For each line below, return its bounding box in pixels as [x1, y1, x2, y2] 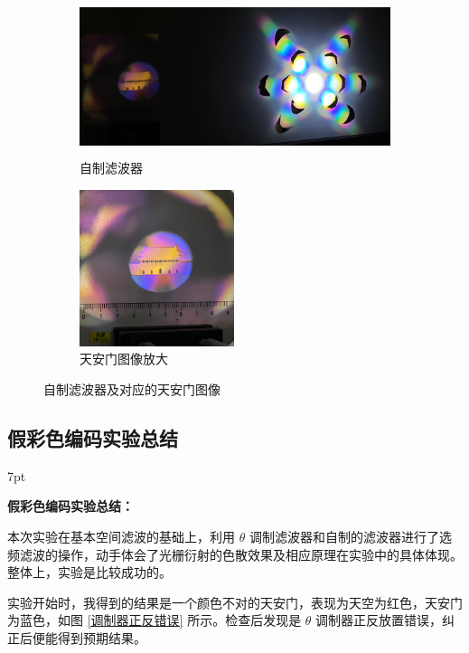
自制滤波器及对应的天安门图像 [43, 380, 220, 399]
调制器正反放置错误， [315, 610, 443, 629]
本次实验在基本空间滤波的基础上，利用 [7, 527, 235, 546]
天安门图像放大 [80, 349, 168, 368]
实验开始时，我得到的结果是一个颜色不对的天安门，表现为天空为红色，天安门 [7, 592, 463, 611]
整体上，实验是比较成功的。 [7, 563, 172, 582]
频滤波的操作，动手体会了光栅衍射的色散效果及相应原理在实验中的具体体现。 [7, 544, 463, 563]
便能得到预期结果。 [32, 628, 146, 647]
